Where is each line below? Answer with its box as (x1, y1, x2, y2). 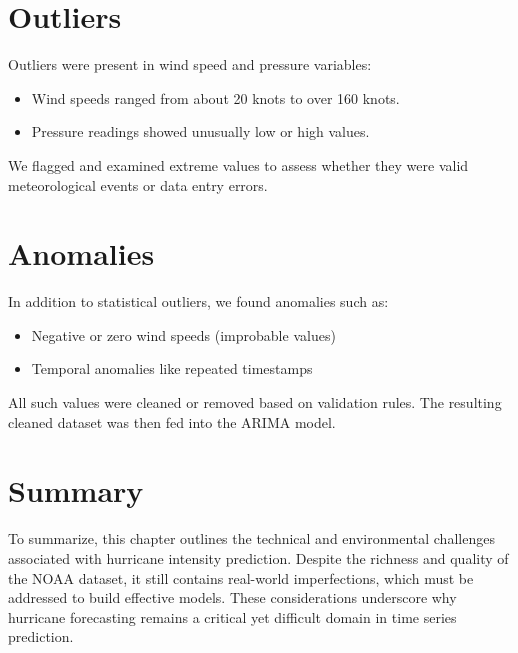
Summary (8, 470, 144, 511)
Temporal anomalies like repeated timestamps (31, 358, 313, 379)
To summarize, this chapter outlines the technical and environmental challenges (8, 528, 495, 549)
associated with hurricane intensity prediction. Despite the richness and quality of (8, 547, 509, 568)
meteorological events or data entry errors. (8, 174, 268, 195)
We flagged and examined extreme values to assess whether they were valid (8, 154, 469, 175)
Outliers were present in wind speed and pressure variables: (8, 54, 372, 75)
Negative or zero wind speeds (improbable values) (31, 324, 336, 345)
